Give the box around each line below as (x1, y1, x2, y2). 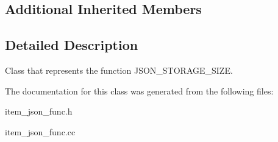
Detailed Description (5, 35, 138, 54)
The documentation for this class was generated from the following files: (5, 84, 274, 97)
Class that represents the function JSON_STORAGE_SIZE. (5, 63, 233, 76)
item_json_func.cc (5, 125, 76, 138)
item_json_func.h (5, 105, 73, 118)
